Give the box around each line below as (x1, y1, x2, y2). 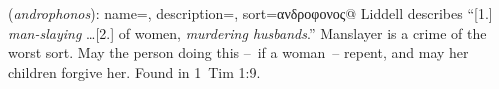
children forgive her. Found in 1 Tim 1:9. (8, 61, 261, 82)
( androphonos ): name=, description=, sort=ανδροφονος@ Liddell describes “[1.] (8, 3, 493, 23)
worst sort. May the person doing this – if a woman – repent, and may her (8, 42, 469, 63)
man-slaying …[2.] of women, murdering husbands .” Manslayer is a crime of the (8, 22, 487, 43)
